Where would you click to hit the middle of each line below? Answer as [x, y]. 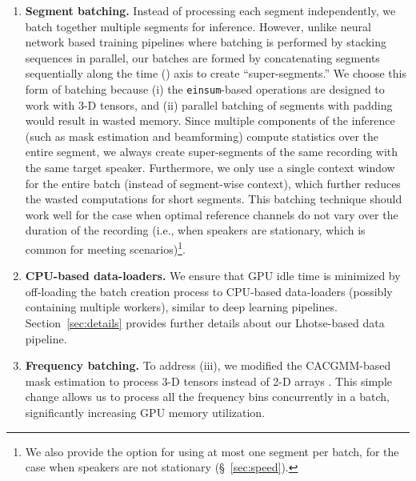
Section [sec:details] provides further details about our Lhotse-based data [205, 323]
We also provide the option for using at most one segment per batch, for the [212, 451]
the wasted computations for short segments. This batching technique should [214, 199]
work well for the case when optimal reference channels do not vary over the [212, 214]
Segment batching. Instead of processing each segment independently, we [210, 10]
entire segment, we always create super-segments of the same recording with [212, 152]
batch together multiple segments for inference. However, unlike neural [198, 26]
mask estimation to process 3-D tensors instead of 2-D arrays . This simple [208, 381]
